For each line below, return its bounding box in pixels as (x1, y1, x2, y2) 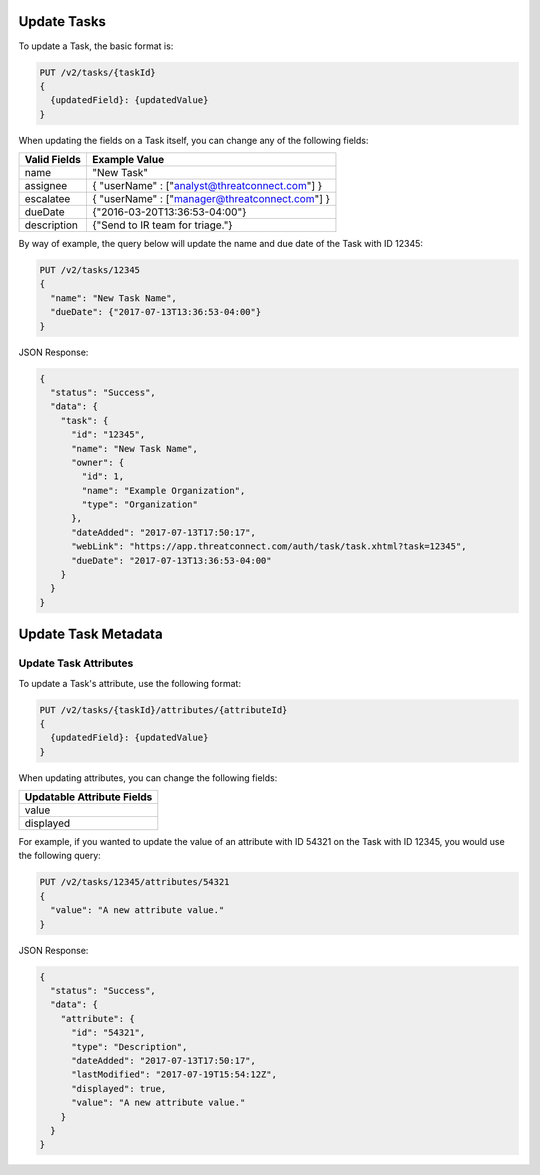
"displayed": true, (71, 1083, 167, 1094)
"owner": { (71, 456, 125, 468)
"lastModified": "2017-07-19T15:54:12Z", (71, 1069, 277, 1080)
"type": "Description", (71, 1041, 188, 1052)
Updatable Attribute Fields (24, 790, 153, 804)
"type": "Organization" (81, 499, 199, 510)
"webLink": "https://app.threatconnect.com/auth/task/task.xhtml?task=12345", (71, 541, 467, 552)
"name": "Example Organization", (81, 485, 246, 496)
